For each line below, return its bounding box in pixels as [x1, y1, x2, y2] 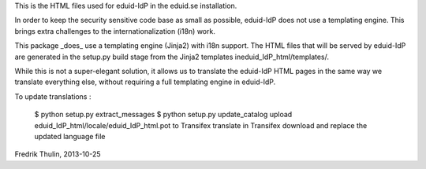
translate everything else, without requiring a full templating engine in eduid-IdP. [14, 77, 276, 86]
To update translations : [14, 91, 92, 101]
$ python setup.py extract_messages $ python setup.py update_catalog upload [34, 110, 293, 119]
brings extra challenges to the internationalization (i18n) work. [14, 26, 216, 35]
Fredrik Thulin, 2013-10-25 [14, 149, 102, 159]
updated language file [34, 131, 106, 141]
